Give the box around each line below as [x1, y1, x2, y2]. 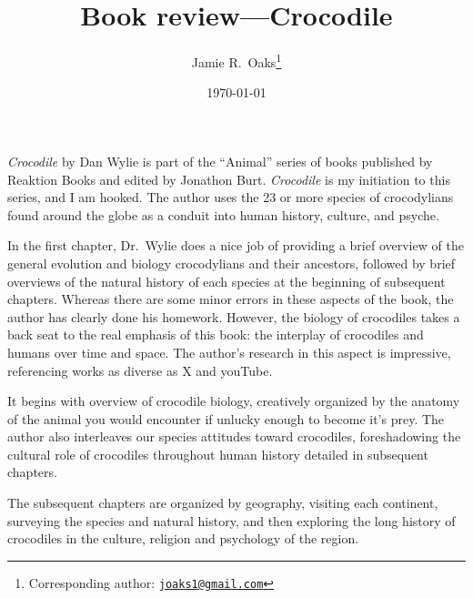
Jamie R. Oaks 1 [191, 50, 282, 71]
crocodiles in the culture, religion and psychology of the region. [7, 529, 359, 548]
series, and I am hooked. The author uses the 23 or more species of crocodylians [7, 188, 454, 207]
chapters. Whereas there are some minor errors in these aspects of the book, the [7, 289, 454, 309]
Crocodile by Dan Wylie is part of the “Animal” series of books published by [7, 151, 433, 170]
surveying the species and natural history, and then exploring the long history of [7, 511, 456, 530]
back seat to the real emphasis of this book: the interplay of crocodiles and [7, 325, 424, 344]
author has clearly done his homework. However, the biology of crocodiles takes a [7, 307, 460, 326]
